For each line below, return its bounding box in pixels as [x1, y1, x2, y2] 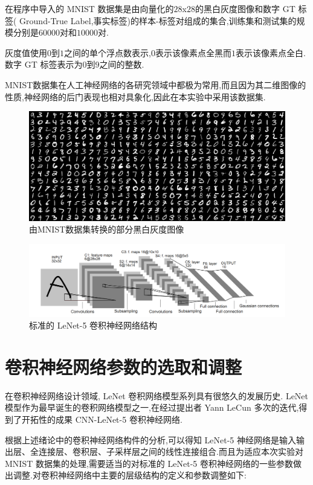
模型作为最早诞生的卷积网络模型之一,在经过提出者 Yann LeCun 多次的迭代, [5, 401, 299, 414]
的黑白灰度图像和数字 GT [195, 2, 295, 14]
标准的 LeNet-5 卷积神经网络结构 [29, 319, 158, 332]
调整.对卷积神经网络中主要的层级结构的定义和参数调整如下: [13, 469, 247, 481]
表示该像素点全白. [235, 46, 306, 59]
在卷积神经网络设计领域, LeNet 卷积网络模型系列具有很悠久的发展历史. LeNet [5, 389, 309, 402]
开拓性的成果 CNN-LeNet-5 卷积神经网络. [21, 413, 182, 426]
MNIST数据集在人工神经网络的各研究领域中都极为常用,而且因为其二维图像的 [5, 78, 306, 91]
